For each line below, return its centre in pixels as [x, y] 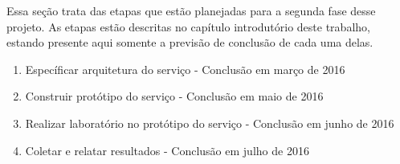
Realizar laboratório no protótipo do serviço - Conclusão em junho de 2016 [210, 123]
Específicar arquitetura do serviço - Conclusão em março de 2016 [185, 69]
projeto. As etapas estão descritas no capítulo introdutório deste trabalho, [188, 26]
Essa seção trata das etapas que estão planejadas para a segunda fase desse [191, 10]
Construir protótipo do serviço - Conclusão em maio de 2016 [174, 96]
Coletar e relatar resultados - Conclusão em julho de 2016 [167, 150]
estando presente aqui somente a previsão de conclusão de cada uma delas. [190, 42]
